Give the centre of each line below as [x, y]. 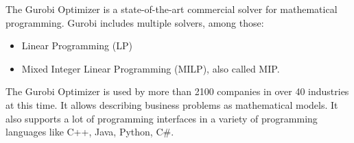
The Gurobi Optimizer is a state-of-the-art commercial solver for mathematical [172, 9]
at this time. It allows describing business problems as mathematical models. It [172, 104]
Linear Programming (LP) [77, 45]
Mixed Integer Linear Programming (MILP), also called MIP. [151, 68]
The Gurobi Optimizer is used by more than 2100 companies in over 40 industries [177, 91]
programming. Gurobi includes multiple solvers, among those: [135, 22]
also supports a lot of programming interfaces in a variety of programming [162, 118]
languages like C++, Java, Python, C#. [90, 132]
